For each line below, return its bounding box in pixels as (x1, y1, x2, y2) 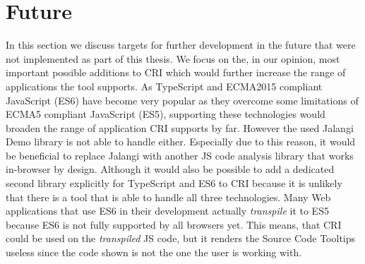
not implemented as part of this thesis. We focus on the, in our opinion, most (6, 51, 340, 66)
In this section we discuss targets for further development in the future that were (6, 37, 356, 52)
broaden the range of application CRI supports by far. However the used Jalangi (6, 120, 354, 135)
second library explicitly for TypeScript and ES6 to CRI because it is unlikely (6, 176, 342, 191)
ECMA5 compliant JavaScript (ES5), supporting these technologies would (6, 107, 325, 121)
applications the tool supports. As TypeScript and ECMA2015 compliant (6, 78, 323, 93)
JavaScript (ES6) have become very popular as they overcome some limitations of (6, 92, 359, 107)
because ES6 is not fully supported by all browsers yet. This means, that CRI (6, 217, 342, 232)
